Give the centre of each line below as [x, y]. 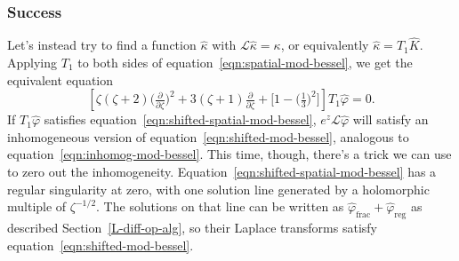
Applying [32, 63]
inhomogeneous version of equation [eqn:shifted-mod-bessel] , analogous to [208, 136]
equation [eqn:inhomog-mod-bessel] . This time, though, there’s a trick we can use [229, 154]
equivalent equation [60, 79]
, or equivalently [325, 45]
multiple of [37, 206]
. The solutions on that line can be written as [220, 206]
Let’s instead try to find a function [102, 45]
